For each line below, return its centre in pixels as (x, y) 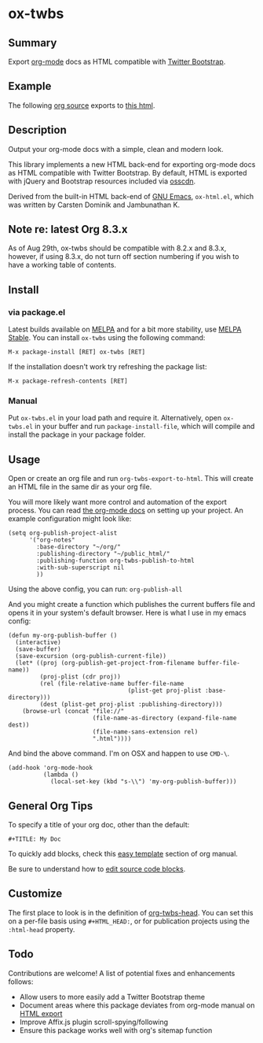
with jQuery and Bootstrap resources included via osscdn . (102, 181)
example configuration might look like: (70, 519)
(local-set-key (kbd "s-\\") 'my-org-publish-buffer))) (143, 782)
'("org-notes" (52, 540)
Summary (33, 43)
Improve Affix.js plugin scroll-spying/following (94, 1022)
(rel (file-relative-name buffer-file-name (112, 684)
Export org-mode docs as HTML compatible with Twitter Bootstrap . (117, 61)
